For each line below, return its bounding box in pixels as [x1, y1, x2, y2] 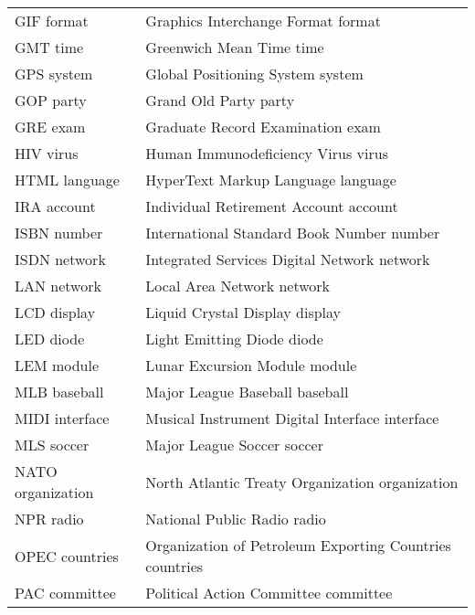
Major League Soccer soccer [145, 434, 323, 455]
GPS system [15, 63, 93, 84]
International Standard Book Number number [145, 222, 440, 243]
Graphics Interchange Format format [145, 10, 381, 31]
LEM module [15, 355, 100, 376]
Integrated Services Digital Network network [145, 249, 430, 270]
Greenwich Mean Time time [145, 37, 324, 58]
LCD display [15, 302, 96, 323]
